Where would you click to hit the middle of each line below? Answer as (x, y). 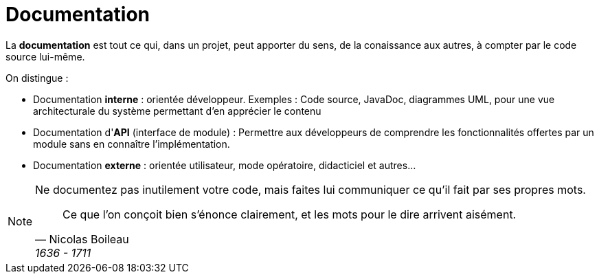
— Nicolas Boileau (82, 239)
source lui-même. (45, 56)
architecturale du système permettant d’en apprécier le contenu (177, 111)
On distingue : (37, 78)
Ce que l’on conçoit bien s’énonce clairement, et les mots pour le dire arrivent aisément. (290, 214)
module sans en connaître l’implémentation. (132, 144)
